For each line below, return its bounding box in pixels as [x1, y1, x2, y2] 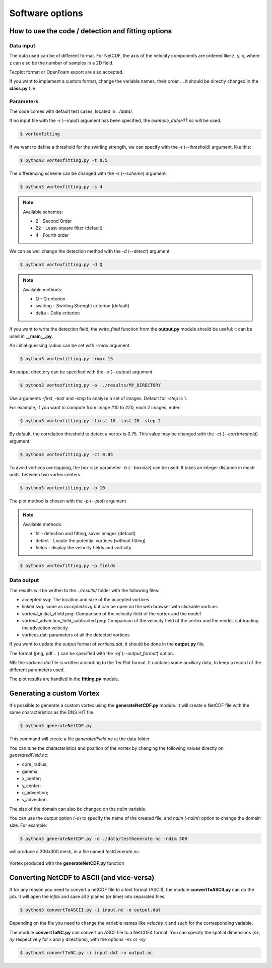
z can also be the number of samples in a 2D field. [9, 59, 114, 66]
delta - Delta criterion [35, 310, 80, 316]
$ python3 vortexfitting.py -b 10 [20, 485, 105, 491]
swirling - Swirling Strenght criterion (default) [35, 303, 129, 309]
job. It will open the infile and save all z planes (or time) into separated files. [9, 893, 166, 899]
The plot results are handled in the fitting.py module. [9, 676, 119, 682]
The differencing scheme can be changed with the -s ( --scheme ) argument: [9, 170, 167, 176]
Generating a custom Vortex [9, 689, 100, 697]
